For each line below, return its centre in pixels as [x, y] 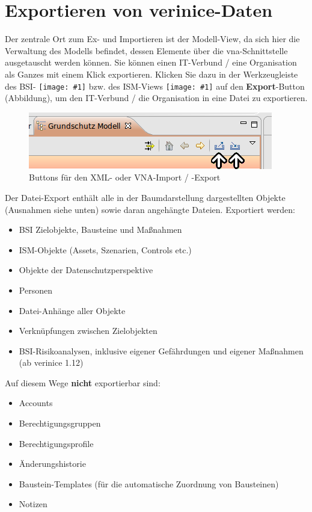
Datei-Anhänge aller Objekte [72, 310]
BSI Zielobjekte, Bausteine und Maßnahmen [100, 230]
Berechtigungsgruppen [60, 423]
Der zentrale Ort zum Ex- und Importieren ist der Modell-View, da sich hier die [152, 39]
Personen [35, 290]
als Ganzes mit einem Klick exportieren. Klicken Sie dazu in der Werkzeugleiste [151, 74]
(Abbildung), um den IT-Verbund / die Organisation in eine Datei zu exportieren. [156, 98]
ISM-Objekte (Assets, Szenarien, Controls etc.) [105, 249]
